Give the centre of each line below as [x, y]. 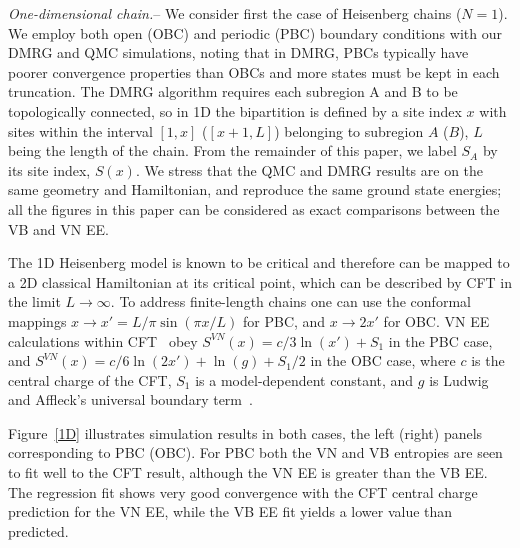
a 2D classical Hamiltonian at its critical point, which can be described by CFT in [260, 281]
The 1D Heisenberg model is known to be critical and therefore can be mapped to [259, 262]
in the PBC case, [440, 340]
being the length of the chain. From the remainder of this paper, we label [232, 150]
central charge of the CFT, [90, 379]
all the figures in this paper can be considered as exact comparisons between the [254, 208]
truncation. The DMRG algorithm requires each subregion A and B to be [233, 91]
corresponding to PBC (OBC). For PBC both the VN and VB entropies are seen [255, 452]
